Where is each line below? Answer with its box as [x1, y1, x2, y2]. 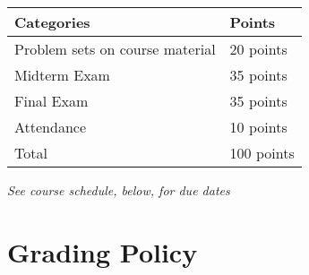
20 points [229, 39, 288, 59]
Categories [14, 12, 90, 32]
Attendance [14, 116, 87, 137]
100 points [229, 142, 295, 163]
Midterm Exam [14, 64, 110, 85]
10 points [229, 116, 288, 137]
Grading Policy [7, 233, 198, 270]
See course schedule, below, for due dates [7, 181, 230, 199]
